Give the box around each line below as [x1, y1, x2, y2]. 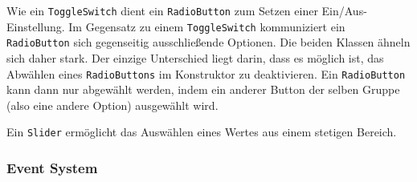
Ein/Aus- [321, 2, 367, 18]
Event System [6, 157, 98, 177]
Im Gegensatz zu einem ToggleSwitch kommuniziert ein [68, 18, 345, 34]
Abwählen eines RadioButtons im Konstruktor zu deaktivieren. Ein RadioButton [6, 65, 406, 82]
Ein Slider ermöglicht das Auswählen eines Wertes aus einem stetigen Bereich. [6, 123, 397, 140]
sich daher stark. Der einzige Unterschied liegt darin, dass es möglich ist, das [6, 49, 384, 66]
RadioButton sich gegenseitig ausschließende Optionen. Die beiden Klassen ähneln [6, 34, 411, 51]
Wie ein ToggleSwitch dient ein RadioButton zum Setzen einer [6, 2, 318, 18]
